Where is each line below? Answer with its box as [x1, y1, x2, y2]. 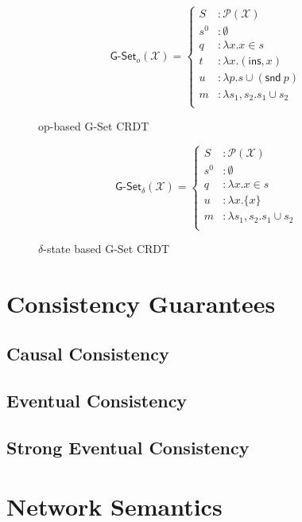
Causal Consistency [6, 341, 169, 366]
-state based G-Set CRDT [43, 240, 170, 257]
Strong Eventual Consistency [6, 434, 250, 459]
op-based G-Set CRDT [38, 118, 149, 134]
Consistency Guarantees [6, 286, 276, 319]
